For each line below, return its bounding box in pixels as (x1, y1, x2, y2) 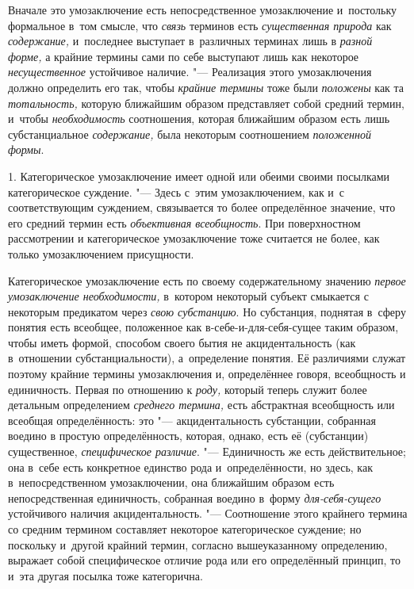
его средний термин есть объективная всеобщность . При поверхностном (8, 214, 361, 231)
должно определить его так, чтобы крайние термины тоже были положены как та (8, 78, 404, 95)
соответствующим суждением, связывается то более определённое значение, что (8, 199, 396, 216)
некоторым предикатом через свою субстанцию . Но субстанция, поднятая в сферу (8, 303, 406, 319)
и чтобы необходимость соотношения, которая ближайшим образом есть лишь (8, 110, 390, 127)
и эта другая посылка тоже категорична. (8, 567, 203, 583)
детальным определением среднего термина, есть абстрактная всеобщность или (8, 396, 395, 413)
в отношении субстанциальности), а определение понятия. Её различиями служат (8, 350, 406, 366)
